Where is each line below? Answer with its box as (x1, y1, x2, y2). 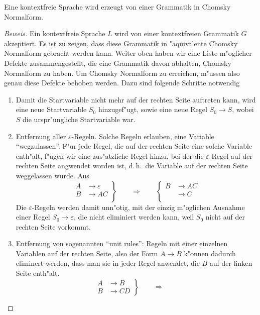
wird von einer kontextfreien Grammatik (114, 28, 239, 39)
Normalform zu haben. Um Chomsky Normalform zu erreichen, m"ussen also (4, 67, 240, 78)
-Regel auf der (209, 150, 252, 161)
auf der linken (209, 258, 252, 268)
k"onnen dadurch (184, 248, 236, 258)
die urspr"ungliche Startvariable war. (23, 114, 136, 124)
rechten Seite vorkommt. (16, 221, 91, 232)
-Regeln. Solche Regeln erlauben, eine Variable (71, 131, 214, 141)
